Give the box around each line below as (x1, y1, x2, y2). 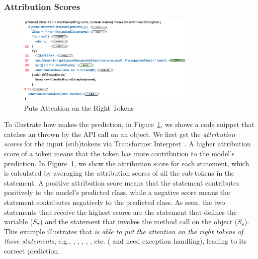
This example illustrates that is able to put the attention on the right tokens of (4, 226, 244, 236)
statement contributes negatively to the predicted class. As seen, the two (4, 196, 225, 207)
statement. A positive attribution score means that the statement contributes (4, 177, 240, 188)
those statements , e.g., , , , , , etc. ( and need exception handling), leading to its (4, 236, 247, 246)
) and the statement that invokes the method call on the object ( (40, 216, 238, 227)
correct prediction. (4, 245, 60, 256)
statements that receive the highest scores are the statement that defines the (4, 206, 237, 217)
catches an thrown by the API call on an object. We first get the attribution (4, 129, 235, 139)
